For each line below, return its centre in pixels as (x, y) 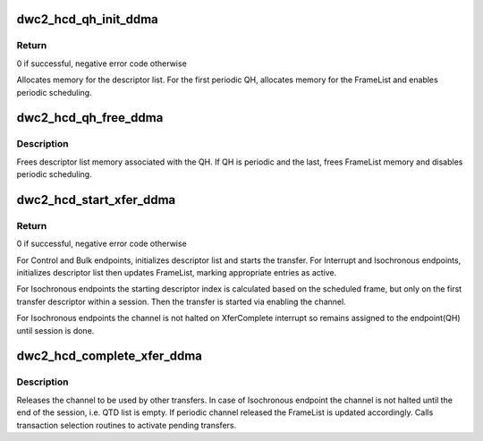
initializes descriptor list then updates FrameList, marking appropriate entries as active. (177, 273)
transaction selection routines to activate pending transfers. (127, 425)
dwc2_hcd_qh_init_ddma (87, 19)
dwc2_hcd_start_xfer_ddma (96, 200)
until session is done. (55, 330)
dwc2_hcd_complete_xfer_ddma (110, 356)
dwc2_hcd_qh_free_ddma (90, 118)
